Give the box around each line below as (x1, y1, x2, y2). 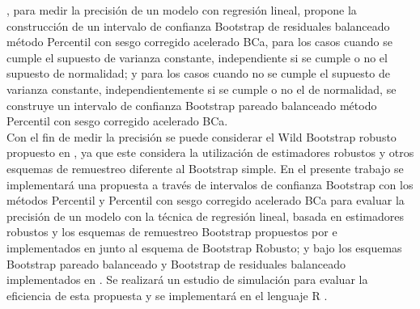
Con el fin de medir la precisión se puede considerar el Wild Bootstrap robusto (6, 128, 397, 145)
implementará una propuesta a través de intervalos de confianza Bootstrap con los (6, 176, 414, 193)
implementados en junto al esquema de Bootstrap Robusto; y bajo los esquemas (6, 239, 402, 256)
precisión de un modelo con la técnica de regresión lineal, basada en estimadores (6, 207, 404, 224)
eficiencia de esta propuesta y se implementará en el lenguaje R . (6, 286, 328, 303)
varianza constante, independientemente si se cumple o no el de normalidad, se (6, 80, 397, 97)
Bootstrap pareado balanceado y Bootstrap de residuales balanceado (6, 255, 346, 272)
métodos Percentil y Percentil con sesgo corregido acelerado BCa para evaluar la (6, 192, 405, 209)
